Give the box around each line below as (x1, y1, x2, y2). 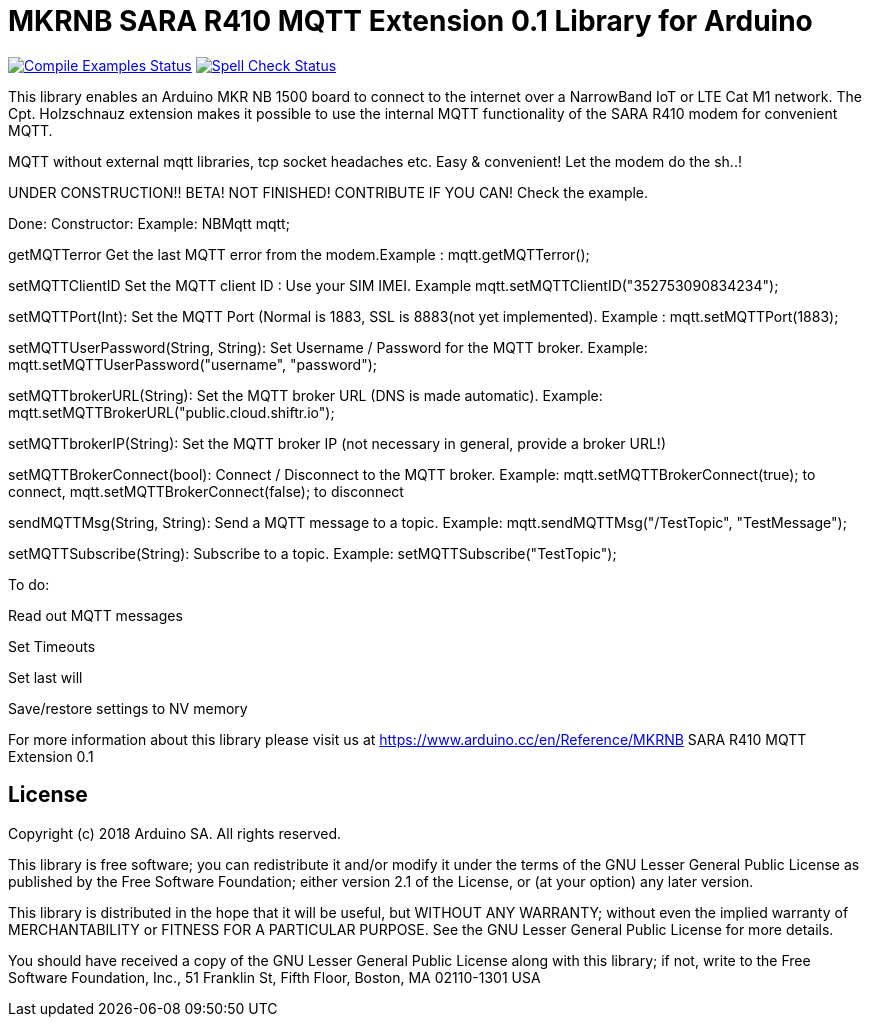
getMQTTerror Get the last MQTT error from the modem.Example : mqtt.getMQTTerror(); (8, 245, 590, 263)
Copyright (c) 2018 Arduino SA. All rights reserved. (8, 824, 342, 842)
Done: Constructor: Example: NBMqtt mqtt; (8, 214, 290, 232)
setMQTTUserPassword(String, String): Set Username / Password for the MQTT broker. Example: (8, 338, 648, 356)
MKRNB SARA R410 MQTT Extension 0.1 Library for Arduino (8, 4, 813, 38)
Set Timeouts (8, 637, 96, 655)
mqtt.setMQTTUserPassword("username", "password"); (8, 355, 377, 373)
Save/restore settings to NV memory (8, 699, 248, 717)
